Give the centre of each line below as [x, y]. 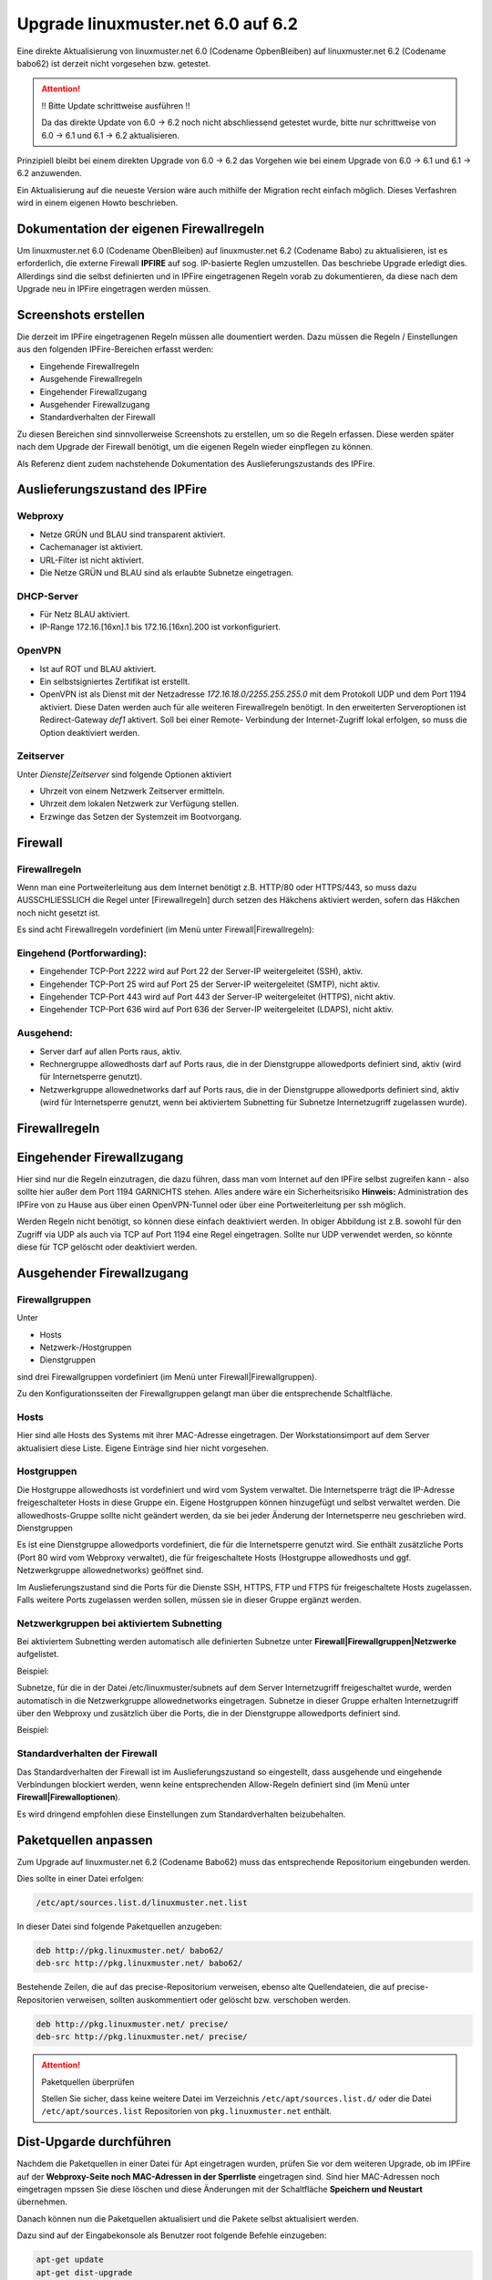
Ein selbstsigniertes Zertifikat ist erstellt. [115, 681]
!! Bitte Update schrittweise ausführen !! [116, 106]
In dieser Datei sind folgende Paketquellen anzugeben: [119, 1927]
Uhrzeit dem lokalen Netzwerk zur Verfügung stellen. [139, 803]
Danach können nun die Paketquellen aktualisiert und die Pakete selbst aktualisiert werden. [188, 2218]
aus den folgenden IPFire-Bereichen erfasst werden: [115, 349]
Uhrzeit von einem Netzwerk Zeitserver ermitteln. [132, 791]
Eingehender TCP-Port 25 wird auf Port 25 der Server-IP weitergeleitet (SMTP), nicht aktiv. [210, 984]
